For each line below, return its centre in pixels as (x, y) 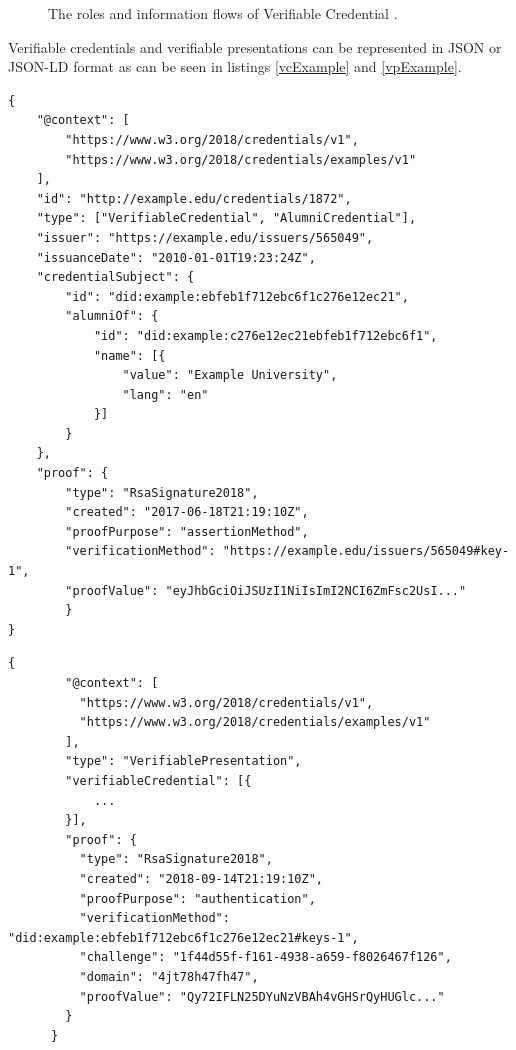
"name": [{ (129, 355)
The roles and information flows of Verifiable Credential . (223, 13)
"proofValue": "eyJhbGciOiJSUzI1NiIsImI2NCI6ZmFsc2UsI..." (266, 590)
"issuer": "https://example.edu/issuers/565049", (205, 237)
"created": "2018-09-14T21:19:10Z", (201, 878)
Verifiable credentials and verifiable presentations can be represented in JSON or (255, 46)
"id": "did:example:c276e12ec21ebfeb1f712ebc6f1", (265, 335)
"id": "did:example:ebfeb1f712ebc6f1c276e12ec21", (237, 296)
